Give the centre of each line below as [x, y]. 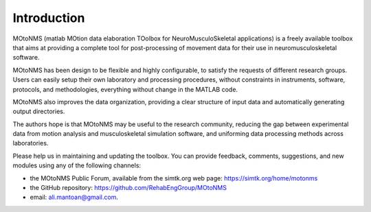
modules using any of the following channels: [77, 165]
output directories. [39, 111]
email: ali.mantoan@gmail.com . [74, 197]
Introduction [49, 18]
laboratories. [31, 143]
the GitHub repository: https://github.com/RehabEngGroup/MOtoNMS [128, 188]
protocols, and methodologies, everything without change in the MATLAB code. [125, 89]
